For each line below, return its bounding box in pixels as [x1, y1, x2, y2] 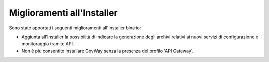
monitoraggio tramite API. [21, 41, 74, 47]
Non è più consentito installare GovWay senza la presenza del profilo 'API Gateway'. [21, 48, 194, 54]
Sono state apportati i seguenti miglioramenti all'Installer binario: [9, 25, 141, 31]
